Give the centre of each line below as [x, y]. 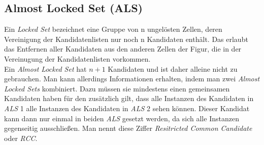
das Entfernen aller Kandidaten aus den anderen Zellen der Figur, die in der [123, 49]
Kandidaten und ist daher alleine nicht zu [173, 68]
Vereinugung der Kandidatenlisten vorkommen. [77, 58]
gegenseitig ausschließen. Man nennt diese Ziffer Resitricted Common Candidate [128, 128]
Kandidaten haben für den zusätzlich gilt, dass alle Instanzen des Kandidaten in [129, 98]
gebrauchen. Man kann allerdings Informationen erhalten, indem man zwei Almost [132, 79]
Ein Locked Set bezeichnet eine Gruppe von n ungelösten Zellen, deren [113, 29]
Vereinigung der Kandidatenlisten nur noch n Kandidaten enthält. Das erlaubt [126, 39]
